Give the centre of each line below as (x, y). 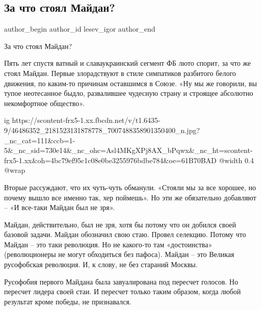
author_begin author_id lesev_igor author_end (80, 29)
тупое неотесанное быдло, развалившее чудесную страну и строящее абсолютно (129, 93)
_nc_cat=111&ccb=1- (40, 140)
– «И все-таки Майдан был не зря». (60, 207)
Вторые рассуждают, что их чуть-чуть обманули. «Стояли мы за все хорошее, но (130, 187)
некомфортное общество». (44, 103)
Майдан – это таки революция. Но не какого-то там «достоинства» (108, 244)
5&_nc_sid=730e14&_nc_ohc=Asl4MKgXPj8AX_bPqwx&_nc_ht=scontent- (128, 150)
